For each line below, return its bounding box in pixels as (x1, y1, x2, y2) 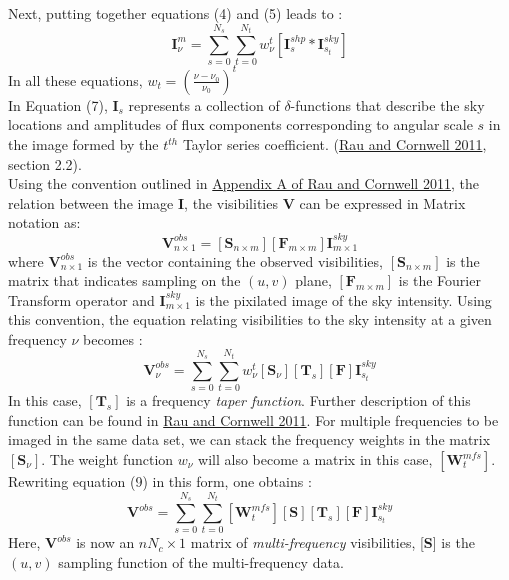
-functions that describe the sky (290, 94, 485, 115)
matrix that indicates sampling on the (8, 270, 241, 291)
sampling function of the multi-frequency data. (58, 551, 344, 572)
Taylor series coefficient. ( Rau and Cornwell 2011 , (182, 134, 487, 155)
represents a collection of (128, 94, 280, 115)
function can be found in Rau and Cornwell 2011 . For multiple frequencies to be (8, 409, 499, 430)
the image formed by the (8, 134, 159, 155)
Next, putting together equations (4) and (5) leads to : (8, 3, 343, 23)
